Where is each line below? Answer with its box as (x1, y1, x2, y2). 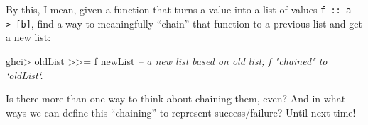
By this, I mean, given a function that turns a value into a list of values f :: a (6, 2, 352, 16)
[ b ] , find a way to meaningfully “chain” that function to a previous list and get (16, 16, 362, 30)
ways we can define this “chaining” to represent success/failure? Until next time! (6, 105, 356, 119)
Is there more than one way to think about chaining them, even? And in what (6, 91, 346, 106)
